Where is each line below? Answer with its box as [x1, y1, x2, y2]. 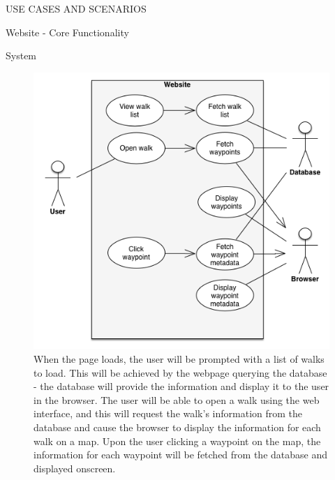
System [6, 48, 37, 63]
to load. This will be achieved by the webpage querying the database [33, 365, 327, 380]
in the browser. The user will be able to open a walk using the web [33, 392, 320, 407]
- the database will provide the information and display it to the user [33, 379, 329, 393]
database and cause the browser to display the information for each [33, 420, 321, 435]
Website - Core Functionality [6, 24, 129, 39]
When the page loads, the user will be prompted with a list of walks [33, 352, 325, 366]
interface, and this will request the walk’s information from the [33, 406, 303, 421]
